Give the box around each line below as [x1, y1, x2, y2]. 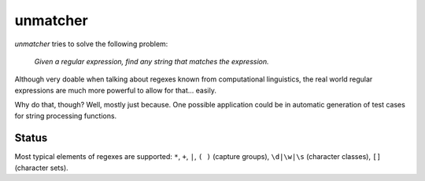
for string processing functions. [14, 110, 117, 121]
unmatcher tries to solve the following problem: [14, 39, 168, 49]
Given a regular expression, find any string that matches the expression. [34, 56, 269, 66]
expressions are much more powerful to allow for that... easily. [14, 85, 216, 95]
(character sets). [14, 163, 68, 172]
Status [14, 132, 48, 145]
